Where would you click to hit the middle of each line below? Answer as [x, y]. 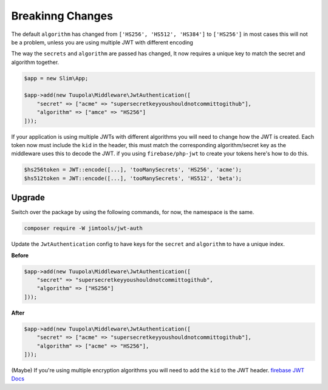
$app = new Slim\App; [56, 78]
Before [20, 255]
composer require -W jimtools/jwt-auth [83, 228]
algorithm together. [35, 62]
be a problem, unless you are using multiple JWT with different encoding [102, 42]
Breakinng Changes [62, 16]
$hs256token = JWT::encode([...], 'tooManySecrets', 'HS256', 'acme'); [133, 170]
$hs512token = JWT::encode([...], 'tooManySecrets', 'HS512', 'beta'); [133, 178]
